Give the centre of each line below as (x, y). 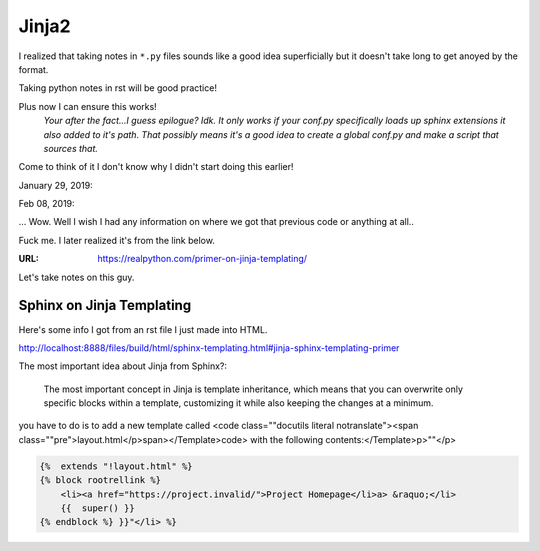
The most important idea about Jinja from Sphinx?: (123, 366)
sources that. (71, 148)
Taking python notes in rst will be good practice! (117, 88)
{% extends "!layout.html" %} (116, 466)
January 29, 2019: (56, 185)
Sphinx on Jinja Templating (105, 305)
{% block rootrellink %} (100, 480)
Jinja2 (44, 26)
